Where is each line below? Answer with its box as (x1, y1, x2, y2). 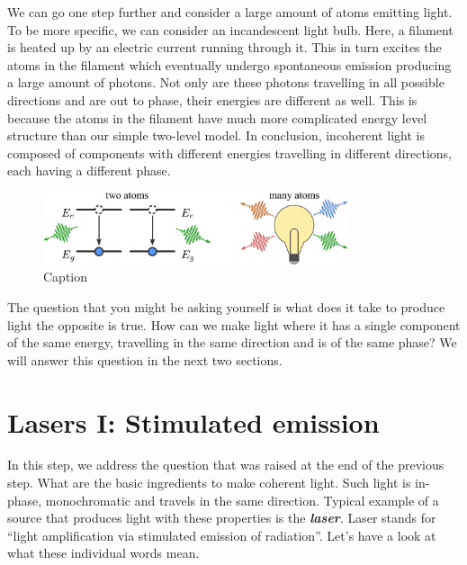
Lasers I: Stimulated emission (7, 403, 380, 440)
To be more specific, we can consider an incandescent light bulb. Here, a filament (7, 20, 454, 39)
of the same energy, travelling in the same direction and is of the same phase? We (7, 333, 457, 352)
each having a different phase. (7, 161, 171, 180)
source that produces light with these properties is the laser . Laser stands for (7, 508, 436, 527)
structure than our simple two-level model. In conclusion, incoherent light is (7, 126, 426, 145)
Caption (43, 267, 88, 286)
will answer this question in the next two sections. (7, 350, 283, 369)
